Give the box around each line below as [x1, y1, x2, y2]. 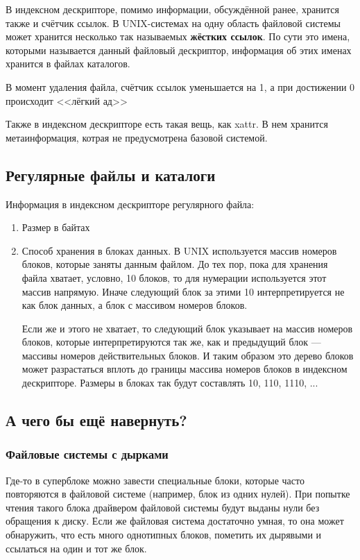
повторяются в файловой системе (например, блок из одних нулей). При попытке [6, 486, 350, 501]
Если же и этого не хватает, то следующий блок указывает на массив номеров [22, 321, 353, 335]
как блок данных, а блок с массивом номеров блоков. [22, 298, 248, 312]
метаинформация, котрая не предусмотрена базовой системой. [6, 130, 268, 144]
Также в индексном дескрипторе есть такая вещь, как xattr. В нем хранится [6, 117, 328, 131]
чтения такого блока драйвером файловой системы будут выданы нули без [6, 500, 320, 514]
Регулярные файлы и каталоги [6, 164, 216, 185]
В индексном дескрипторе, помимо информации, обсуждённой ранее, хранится [6, 2, 340, 16]
